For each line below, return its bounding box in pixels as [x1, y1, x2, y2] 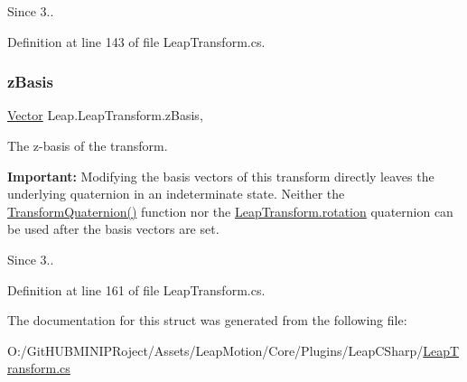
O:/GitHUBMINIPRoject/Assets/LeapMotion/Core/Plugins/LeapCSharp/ [7, 340, 424, 359]
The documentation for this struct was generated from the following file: [7, 311, 407, 330]
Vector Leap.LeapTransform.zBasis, [7, 106, 203, 125]
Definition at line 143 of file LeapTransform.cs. [7, 32, 266, 51]
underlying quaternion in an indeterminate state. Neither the [7, 184, 345, 203]
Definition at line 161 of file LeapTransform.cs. [7, 280, 266, 299]
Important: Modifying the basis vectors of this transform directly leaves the [7, 166, 434, 185]
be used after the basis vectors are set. [7, 219, 219, 238]
